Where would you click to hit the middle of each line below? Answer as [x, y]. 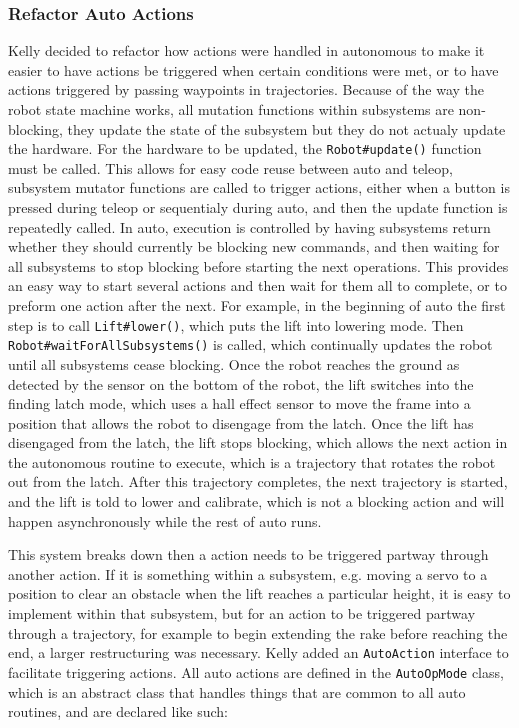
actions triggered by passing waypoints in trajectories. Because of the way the [246, 89]
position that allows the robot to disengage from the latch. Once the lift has [241, 422]
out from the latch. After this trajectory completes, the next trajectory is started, [258, 481]
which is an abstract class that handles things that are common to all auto [237, 691]
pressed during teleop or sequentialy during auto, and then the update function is [258, 207]
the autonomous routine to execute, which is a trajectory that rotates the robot [252, 461]
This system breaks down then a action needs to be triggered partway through [248, 554]
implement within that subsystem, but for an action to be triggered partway [242, 613]
